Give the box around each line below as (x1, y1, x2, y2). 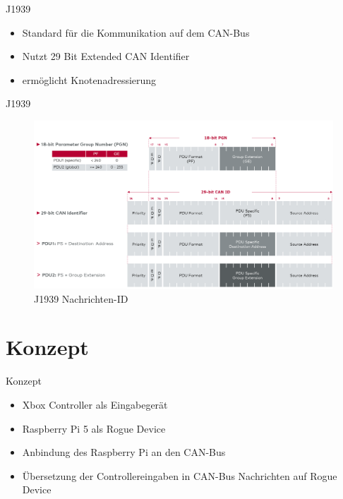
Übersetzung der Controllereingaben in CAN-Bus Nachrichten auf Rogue (22, 468, 337, 483)
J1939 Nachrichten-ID (34, 291, 128, 306)
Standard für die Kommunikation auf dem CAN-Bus (22, 25, 250, 40)
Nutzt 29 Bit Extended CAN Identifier (22, 49, 190, 64)
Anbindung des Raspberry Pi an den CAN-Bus (22, 445, 226, 459)
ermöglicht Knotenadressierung (22, 72, 157, 87)
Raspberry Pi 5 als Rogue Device (22, 421, 166, 435)
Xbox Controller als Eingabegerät (22, 397, 168, 411)
